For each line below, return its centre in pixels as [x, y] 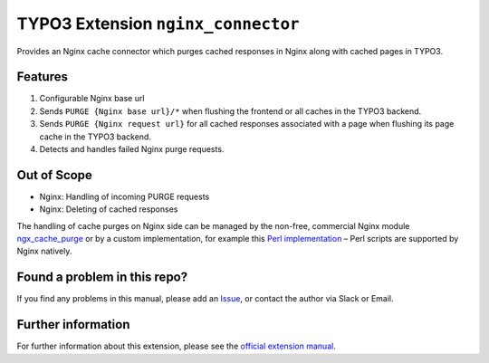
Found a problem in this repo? [102, 277]
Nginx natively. [44, 251]
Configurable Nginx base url [92, 99]
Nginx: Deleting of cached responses [109, 209]
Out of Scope [54, 175]
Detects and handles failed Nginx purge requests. [132, 149]
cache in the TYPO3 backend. [95, 137]
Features [42, 77]
